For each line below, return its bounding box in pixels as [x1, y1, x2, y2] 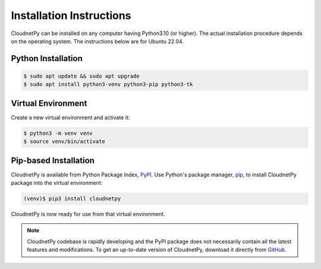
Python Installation [11, 53, 83, 64]
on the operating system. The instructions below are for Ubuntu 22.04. [11, 37, 184, 45]
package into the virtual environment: [11, 179, 103, 186]
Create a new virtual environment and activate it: [11, 113, 130, 121]
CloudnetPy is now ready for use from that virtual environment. [11, 211, 166, 218]
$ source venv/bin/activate [23, 138, 105, 145]
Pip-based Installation [11, 155, 95, 166]
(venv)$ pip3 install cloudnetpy [23, 195, 121, 202]
